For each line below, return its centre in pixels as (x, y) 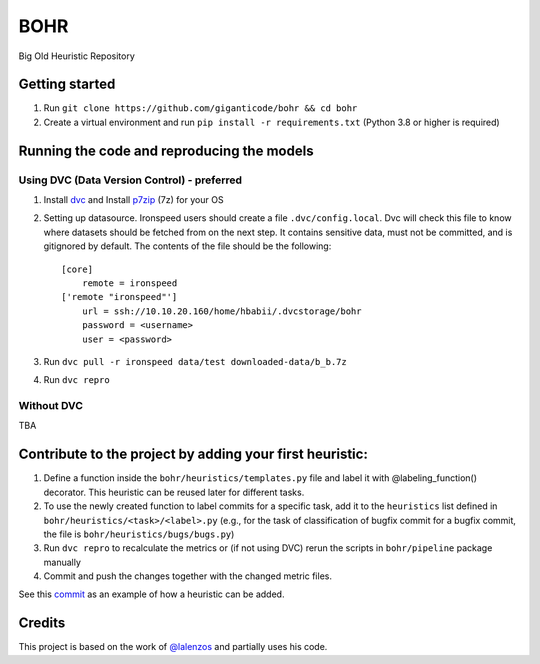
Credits (42, 623)
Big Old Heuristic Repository (76, 56)
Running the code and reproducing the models (166, 150)
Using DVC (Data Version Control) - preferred (130, 180)
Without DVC (51, 406)
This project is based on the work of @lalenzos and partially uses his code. (173, 647)
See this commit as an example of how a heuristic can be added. (151, 594)
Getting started (67, 84)
